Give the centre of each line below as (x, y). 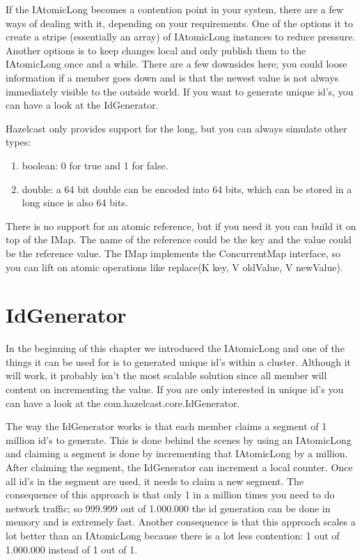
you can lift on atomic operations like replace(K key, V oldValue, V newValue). (174, 267)
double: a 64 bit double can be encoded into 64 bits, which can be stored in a (187, 189)
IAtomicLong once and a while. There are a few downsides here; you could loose (176, 64)
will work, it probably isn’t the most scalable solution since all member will (166, 375)
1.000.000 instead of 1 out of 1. (72, 549)
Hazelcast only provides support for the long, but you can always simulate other (176, 128)
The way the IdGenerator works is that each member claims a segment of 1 (166, 426)
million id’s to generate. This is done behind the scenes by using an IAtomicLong (179, 439)
